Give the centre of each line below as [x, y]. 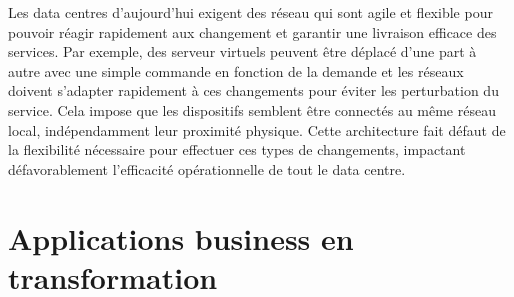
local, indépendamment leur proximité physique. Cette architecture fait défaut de [257, 129]
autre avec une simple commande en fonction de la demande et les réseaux [236, 70]
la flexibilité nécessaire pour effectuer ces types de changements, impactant [237, 149]
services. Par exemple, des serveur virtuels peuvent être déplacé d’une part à [242, 51]
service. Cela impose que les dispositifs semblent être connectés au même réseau [252, 109]
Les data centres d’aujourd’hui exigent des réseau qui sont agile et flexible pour [250, 12]
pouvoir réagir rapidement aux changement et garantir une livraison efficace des [252, 31]
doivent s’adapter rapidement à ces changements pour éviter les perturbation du [253, 90]
